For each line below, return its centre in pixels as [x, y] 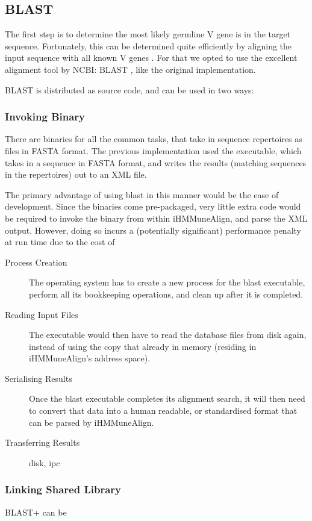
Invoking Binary [45, 117]
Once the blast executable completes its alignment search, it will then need [167, 398]
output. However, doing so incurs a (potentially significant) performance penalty [153, 230]
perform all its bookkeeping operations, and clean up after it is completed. [166, 294]
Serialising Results [39, 378]
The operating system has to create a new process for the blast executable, [167, 282]
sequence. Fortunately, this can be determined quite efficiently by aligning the [148, 45]
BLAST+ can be [36, 512]
